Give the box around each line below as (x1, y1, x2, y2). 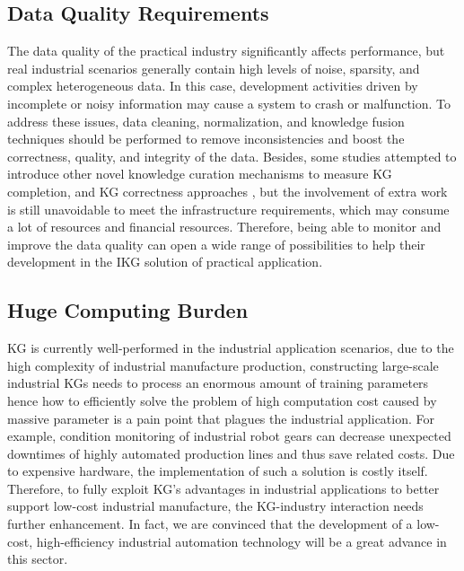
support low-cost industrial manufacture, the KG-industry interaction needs (7, 496, 424, 515)
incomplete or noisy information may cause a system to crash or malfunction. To (7, 93, 451, 112)
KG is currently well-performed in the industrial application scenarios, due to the (7, 338, 454, 357)
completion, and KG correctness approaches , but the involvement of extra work (7, 181, 448, 200)
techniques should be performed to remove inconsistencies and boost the (7, 129, 405, 148)
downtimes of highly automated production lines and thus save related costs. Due (7, 444, 455, 462)
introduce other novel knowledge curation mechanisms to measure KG (7, 164, 392, 183)
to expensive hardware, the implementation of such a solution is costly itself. (7, 461, 428, 480)
